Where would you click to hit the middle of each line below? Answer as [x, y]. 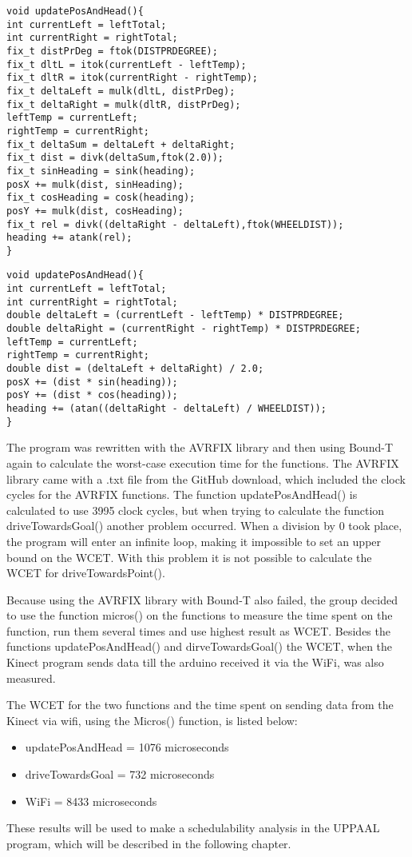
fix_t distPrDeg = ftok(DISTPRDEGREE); [112, 51]
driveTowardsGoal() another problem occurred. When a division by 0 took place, [204, 526]
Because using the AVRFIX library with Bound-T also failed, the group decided [202, 599]
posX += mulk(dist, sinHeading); [95, 184]
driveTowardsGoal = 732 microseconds [120, 774]
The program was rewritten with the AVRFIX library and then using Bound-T [200, 447]
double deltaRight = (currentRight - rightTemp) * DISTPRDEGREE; [184, 329]
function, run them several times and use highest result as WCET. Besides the [198, 630]
